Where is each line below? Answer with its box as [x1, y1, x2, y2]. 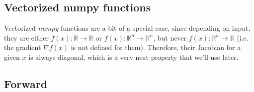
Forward [4, 76, 48, 91]
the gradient [4, 42, 41, 52]
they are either [4, 32, 49, 43]
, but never [153, 32, 187, 43]
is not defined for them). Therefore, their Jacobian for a [71, 42, 241, 52]
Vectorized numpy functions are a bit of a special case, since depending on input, [4, 23, 251, 33]
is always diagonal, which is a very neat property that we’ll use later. [28, 51, 239, 62]
